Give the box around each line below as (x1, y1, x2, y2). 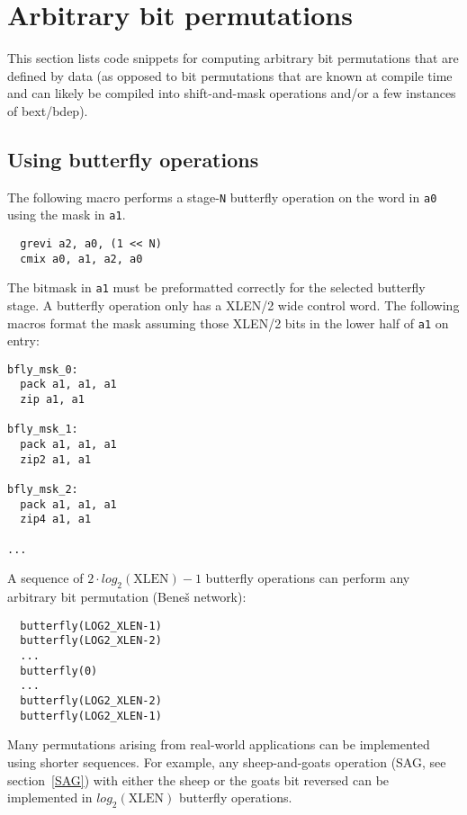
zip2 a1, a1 (20, 452, 92, 466)
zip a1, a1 (20, 393, 85, 407)
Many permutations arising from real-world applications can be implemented (7, 735, 430, 754)
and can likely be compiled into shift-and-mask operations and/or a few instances (7, 84, 456, 103)
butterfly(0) (20, 664, 98, 677)
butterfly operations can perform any (205, 569, 410, 587)
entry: (7, 331, 40, 350)
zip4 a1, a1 (20, 513, 92, 526)
